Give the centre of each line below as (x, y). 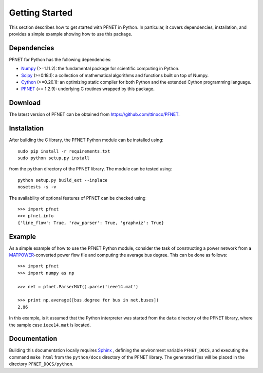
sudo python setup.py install (54, 158)
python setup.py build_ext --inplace (63, 180)
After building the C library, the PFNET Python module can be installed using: (86, 140)
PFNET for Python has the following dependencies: (60, 59)
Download (25, 103)
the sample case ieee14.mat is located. (50, 325)
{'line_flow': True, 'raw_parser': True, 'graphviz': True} (91, 223)
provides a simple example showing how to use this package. (71, 34)
